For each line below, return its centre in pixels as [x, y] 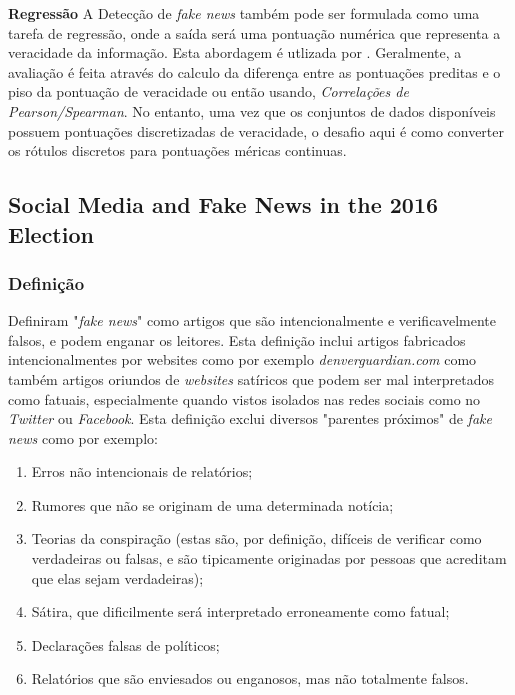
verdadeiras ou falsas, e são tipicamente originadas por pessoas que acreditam [269, 558]
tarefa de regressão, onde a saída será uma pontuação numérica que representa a [254, 32]
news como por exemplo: [83, 437]
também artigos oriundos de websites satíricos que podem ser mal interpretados [251, 378]
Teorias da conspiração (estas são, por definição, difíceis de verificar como [256, 538]
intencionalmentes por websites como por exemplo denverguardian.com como [242, 359]
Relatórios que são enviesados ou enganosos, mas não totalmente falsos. [250, 678]
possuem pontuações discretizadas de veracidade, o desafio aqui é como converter [256, 130]
